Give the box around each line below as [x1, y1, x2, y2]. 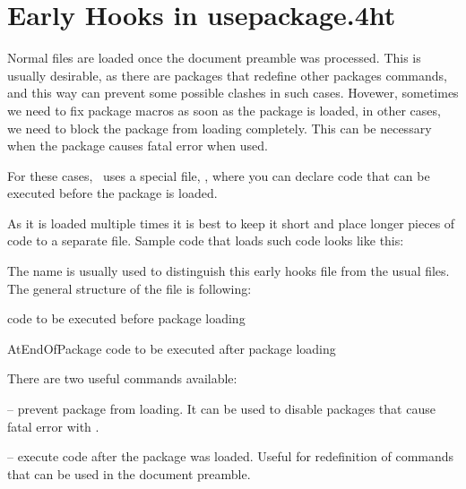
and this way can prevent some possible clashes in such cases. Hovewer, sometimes [7, 83, 459, 102]
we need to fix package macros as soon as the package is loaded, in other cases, [7, 100, 441, 119]
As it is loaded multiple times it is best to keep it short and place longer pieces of [7, 213, 455, 232]
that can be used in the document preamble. [7, 464, 251, 483]
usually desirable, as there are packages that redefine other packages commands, [7, 65, 448, 84]
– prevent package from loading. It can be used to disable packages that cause [7, 399, 436, 418]
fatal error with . [7, 416, 99, 435]
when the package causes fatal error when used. [7, 136, 268, 155]
